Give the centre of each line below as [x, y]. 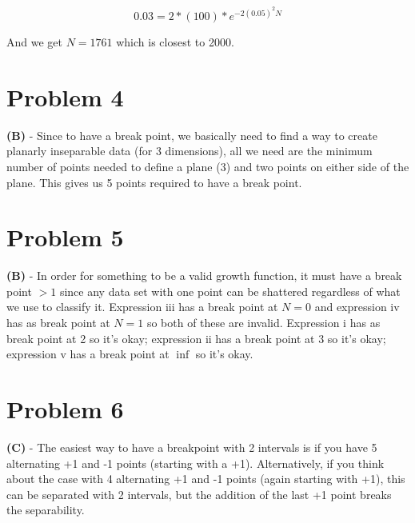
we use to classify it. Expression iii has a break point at [142, 307]
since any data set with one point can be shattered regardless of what [230, 291]
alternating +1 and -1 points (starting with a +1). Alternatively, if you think [196, 463]
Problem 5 [65, 237]
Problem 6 [65, 409]
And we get [34, 42]
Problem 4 [65, 96]
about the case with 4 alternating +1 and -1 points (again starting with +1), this [206, 479]
